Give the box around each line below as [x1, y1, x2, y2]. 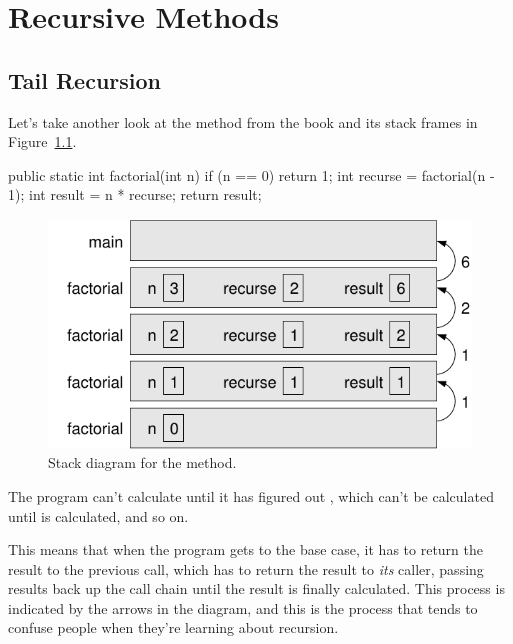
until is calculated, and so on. [8, 505, 189, 526]
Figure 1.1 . [8, 131, 77, 152]
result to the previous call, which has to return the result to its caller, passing [8, 558, 484, 579]
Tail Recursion [8, 64, 161, 95]
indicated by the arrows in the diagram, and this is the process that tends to [8, 597, 478, 618]
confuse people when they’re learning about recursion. [8, 617, 339, 638]
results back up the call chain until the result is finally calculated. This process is [8, 578, 505, 599]
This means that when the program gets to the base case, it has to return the [8, 539, 484, 560]
